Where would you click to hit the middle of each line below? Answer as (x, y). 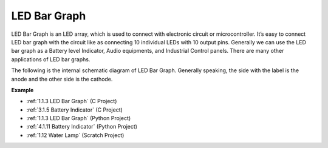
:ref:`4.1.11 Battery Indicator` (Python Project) (82, 127)
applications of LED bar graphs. (51, 59)
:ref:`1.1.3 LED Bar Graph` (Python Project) (79, 118)
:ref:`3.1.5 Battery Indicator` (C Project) (74, 110)
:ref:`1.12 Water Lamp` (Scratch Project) (75, 135)
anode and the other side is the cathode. (62, 79)
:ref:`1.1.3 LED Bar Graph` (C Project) (72, 101)
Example (22, 90)
